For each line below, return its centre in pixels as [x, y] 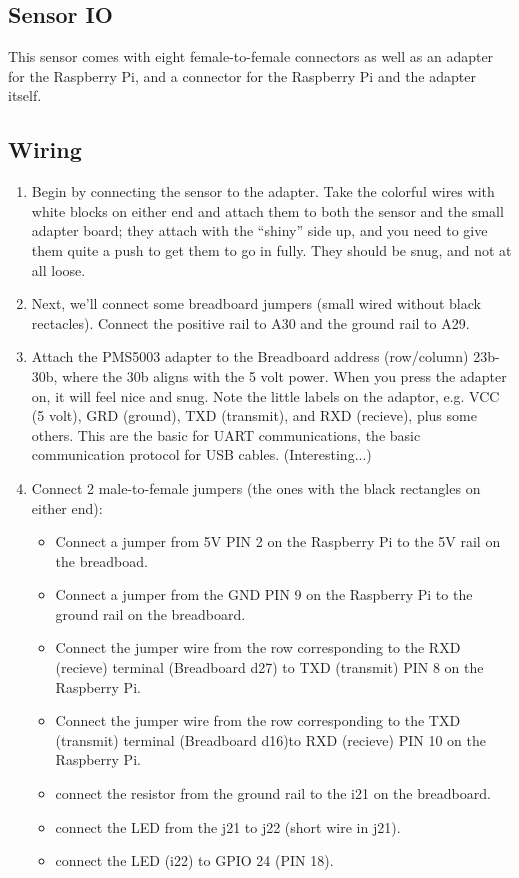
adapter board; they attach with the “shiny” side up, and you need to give [259, 230]
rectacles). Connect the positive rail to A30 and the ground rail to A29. [250, 322]
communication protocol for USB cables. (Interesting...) [201, 454]
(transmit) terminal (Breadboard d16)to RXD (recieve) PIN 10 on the [270, 739]
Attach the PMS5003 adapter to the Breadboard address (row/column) [250, 356]
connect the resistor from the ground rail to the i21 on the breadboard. [273, 793]
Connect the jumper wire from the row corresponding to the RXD [258, 647]
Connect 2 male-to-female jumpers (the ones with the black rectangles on [256, 487]
